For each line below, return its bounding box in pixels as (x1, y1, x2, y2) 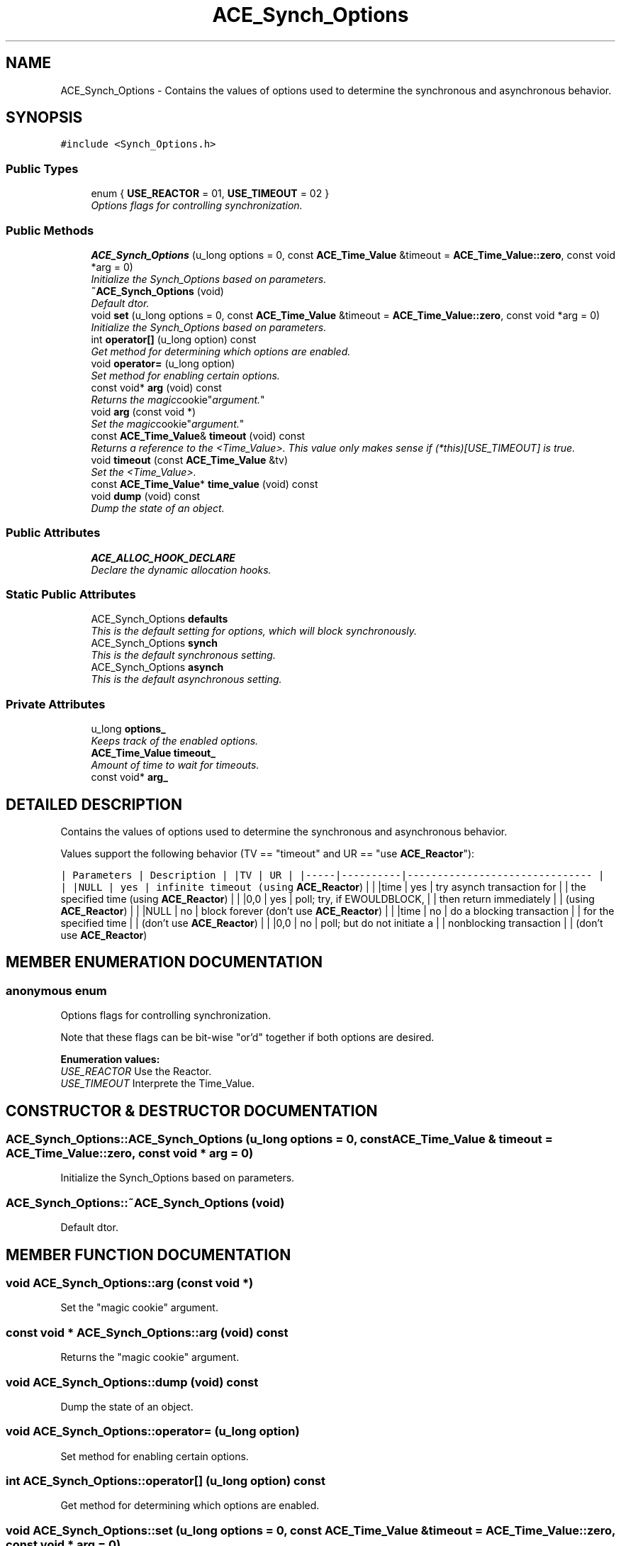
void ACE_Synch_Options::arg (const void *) (6, 1276, 254, 1291)
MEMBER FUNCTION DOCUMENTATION (6, 1245, 291, 1264)
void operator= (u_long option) (91, 357, 235, 369)
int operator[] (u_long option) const (91, 333, 257, 345)
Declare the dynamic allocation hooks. (91, 563, 272, 576)
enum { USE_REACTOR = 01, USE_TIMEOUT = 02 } (91, 187, 330, 200)
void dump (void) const (91, 489, 201, 502)
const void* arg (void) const (91, 381, 222, 394)
